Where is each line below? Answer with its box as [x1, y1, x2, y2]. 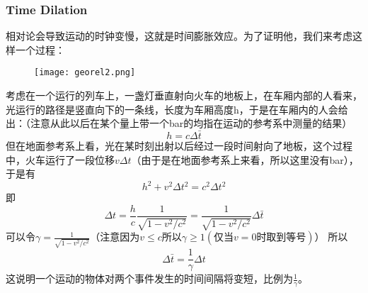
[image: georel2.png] [34, 67, 136, 78]
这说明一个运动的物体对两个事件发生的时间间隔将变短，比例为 [6, 271, 293, 286]
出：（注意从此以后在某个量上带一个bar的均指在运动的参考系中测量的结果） [6, 116, 352, 131]
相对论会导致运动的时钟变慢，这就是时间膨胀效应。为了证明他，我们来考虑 [6, 28, 352, 43]
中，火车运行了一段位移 [6, 152, 115, 167]
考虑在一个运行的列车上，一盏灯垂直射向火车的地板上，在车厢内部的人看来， [6, 88, 362, 103]
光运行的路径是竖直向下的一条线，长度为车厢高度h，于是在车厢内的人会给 [6, 101, 348, 116]
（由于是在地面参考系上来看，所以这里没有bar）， [131, 152, 359, 167]
